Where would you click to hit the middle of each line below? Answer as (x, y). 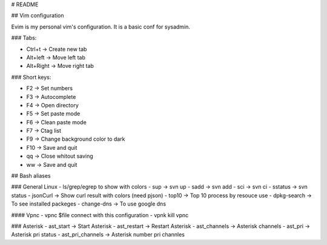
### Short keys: (31, 77)
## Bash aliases (31, 176)
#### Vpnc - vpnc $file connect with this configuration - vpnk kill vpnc (100, 215)
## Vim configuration (38, 16)
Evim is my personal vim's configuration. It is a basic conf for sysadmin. (101, 27)
